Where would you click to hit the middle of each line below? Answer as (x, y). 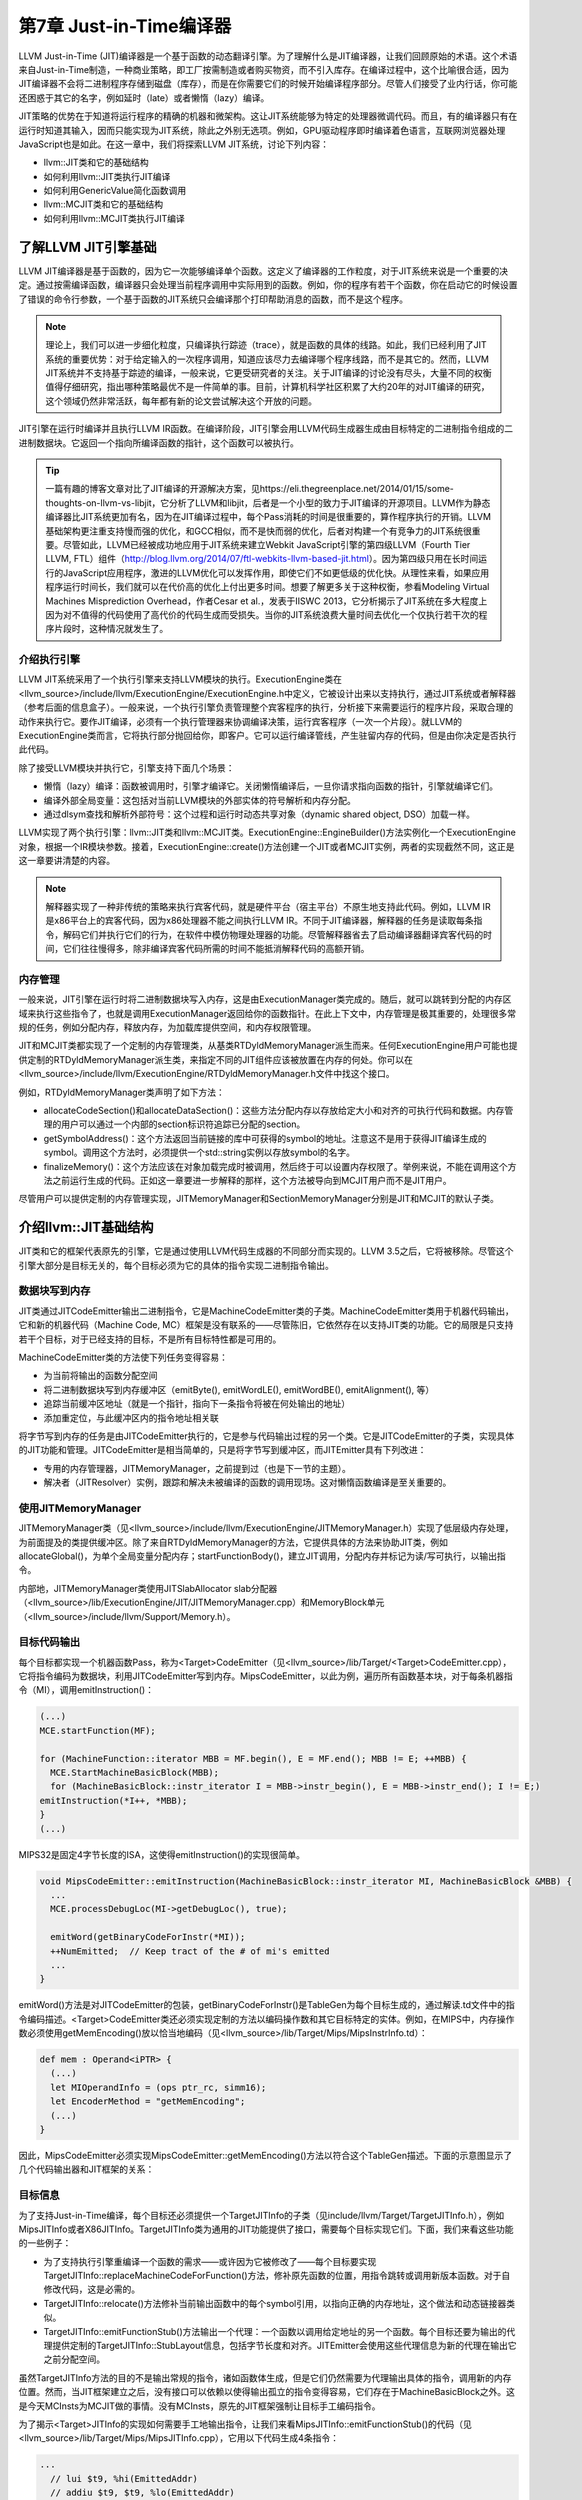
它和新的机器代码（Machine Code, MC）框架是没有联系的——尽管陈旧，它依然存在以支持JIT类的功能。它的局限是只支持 (266, 1325)
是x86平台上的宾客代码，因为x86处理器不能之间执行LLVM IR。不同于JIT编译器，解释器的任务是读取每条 (259, 921)
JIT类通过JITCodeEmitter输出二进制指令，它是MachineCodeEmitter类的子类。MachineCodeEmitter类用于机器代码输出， (266, 1311)
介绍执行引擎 (49, 660)
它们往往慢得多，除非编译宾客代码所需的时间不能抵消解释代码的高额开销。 (216, 949)
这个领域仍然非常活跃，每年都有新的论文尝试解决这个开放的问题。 (181, 401)
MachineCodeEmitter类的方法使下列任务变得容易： (123, 1357)
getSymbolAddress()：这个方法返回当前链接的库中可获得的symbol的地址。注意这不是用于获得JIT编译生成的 (265, 1138)
